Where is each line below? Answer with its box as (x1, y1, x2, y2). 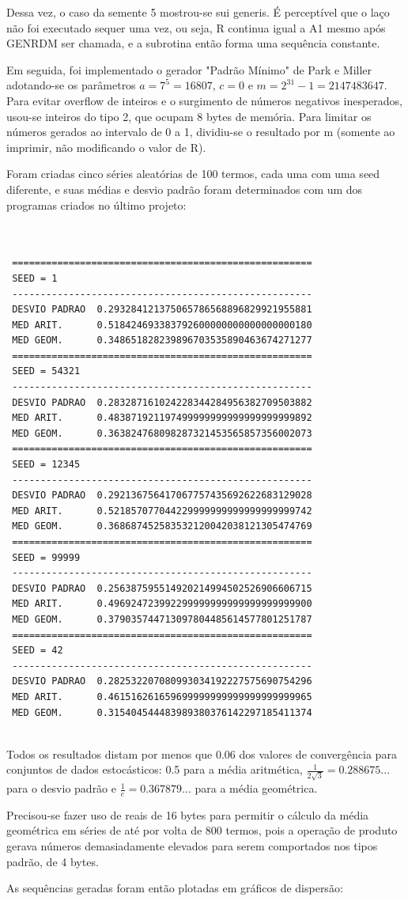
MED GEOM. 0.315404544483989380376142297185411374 (12, 706, 312, 718)
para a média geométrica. (195, 780, 318, 797)
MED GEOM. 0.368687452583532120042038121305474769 (12, 521, 312, 532)
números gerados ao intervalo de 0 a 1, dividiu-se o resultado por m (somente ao (6, 123, 395, 140)
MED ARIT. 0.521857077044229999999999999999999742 (12, 505, 312, 517)
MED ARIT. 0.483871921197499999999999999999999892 (12, 412, 312, 424)
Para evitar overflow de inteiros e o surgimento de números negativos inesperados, (6, 92, 403, 108)
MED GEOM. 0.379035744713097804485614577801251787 (12, 613, 312, 625)
